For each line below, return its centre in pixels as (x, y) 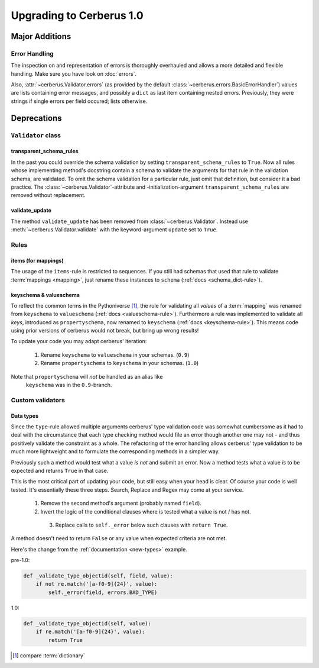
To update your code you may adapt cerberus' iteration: (79, 341)
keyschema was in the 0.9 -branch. (69, 385)
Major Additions (41, 36)
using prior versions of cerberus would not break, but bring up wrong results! (105, 331)
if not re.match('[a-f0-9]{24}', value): (97, 584)
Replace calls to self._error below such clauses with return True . (141, 525)
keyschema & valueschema (45, 295)
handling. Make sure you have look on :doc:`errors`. (74, 73)
